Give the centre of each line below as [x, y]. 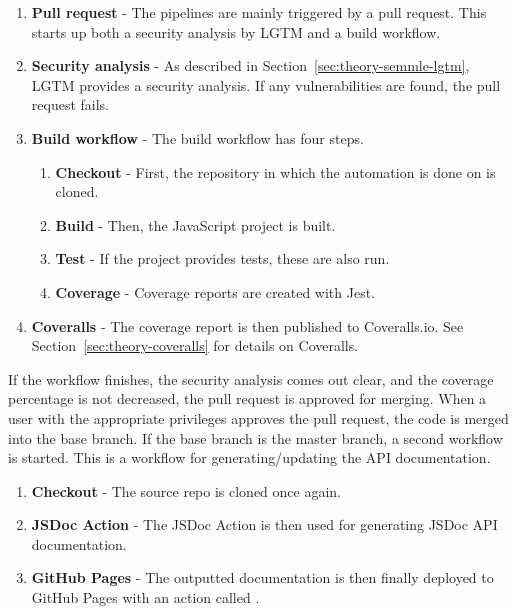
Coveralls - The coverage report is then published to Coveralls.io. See [247, 325]
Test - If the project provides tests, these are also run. [222, 258]
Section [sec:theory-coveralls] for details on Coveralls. [195, 345]
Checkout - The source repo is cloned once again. [186, 490]
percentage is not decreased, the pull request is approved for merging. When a [247, 398]
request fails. [70, 104]
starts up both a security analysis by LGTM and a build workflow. [236, 31]
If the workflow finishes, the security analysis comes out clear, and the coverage [251, 378]
